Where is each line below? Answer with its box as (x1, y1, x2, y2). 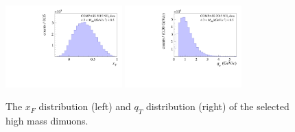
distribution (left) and (38, 99, 131, 114)
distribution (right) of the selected (145, 99, 290, 114)
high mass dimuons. (5, 114, 88, 128)
